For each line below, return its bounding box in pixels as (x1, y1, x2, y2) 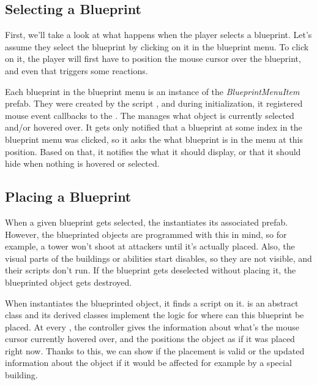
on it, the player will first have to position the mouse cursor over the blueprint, (5, 52, 301, 65)
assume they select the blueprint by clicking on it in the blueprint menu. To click (5, 40, 309, 53)
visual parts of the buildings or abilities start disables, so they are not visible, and (5, 251, 312, 264)
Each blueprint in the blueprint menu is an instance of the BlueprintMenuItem (5, 85, 300, 97)
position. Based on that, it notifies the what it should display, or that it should (5, 145, 301, 158)
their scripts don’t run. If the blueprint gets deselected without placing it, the (5, 264, 296, 276)
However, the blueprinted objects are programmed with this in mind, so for (5, 227, 287, 240)
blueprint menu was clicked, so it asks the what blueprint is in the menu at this (5, 132, 304, 145)
